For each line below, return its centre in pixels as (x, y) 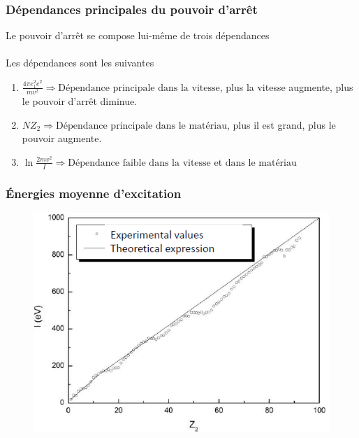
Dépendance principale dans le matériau (141, 126)
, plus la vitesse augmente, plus (286, 86)
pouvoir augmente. (62, 138)
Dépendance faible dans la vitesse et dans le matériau (182, 163)
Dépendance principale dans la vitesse (139, 88)
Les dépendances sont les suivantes (80, 63)
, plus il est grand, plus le (281, 124)
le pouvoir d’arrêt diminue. (80, 101)
